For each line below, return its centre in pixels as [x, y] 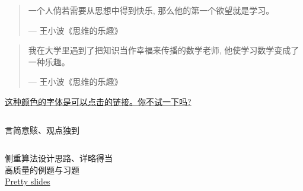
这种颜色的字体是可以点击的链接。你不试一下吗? [98, 101]
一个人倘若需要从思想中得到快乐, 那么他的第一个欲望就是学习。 [151, 10]
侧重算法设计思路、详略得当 [59, 158]
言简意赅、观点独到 [42, 130]
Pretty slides [28, 181]
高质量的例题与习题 [42, 169]
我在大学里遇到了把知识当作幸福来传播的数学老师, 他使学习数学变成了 [164, 50]
